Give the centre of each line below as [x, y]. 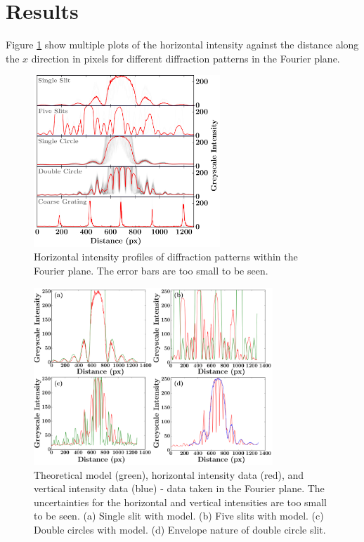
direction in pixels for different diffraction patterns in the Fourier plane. [186, 58]
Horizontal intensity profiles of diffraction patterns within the [166, 257]
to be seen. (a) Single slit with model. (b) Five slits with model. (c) [179, 516]
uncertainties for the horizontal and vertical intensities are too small [181, 502]
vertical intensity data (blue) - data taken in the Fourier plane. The [179, 488]
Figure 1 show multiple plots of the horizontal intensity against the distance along [182, 45]
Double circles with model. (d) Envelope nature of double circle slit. [180, 529]
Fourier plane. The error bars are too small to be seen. [151, 270]
